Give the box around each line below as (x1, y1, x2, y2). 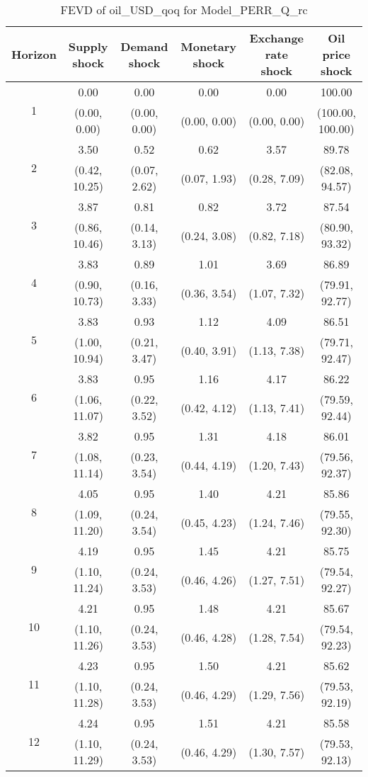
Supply (68, 38, 108, 55)
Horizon (11, 46, 57, 62)
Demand (120, 38, 168, 55)
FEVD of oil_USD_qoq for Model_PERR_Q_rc (60, 1, 308, 18)
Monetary (180, 38, 237, 55)
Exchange (249, 30, 304, 46)
